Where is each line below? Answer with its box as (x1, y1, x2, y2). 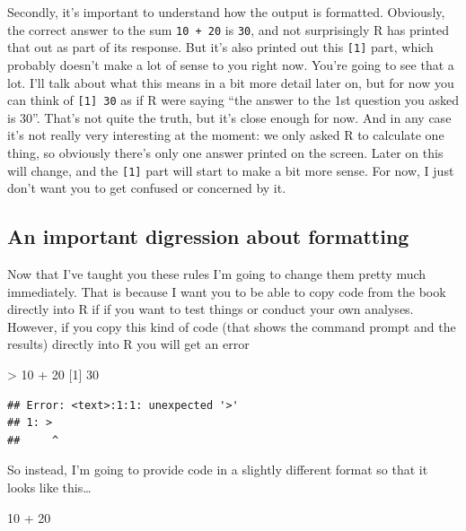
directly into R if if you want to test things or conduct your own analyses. (7, 300, 414, 318)
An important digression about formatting (7, 222, 409, 250)
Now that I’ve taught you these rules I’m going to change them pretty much (7, 264, 426, 283)
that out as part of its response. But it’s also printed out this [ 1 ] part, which (7, 38, 434, 57)
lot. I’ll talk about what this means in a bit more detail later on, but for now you (7, 73, 454, 91)
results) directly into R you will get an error (7, 335, 250, 353)
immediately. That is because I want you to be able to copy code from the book (7, 282, 446, 300)
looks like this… (7, 477, 92, 496)
